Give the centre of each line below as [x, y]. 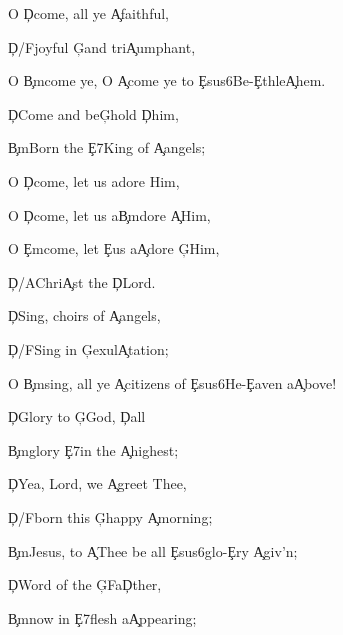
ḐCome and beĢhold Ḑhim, [93, 113]
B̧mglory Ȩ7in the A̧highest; [93, 449]
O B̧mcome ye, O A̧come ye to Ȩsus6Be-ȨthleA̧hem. [167, 80]
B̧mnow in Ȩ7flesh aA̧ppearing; [102, 617]
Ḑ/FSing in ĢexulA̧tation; [88, 348]
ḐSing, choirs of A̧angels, [84, 315]
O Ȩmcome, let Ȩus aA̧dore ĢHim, [114, 248]
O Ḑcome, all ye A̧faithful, [89, 13]
